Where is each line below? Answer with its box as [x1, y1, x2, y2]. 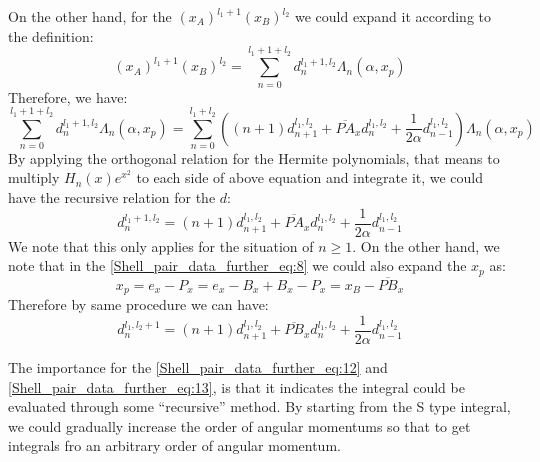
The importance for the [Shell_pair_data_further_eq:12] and [8, 357, 388, 378]
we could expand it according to [294, 6, 492, 26]
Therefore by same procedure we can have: [8, 294, 269, 315]
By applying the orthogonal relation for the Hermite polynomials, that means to [8, 147, 500, 168]
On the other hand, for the [8, 6, 172, 26]
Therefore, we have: [8, 86, 128, 107]
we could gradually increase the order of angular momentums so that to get [8, 415, 471, 436]
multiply [8, 167, 60, 188]
